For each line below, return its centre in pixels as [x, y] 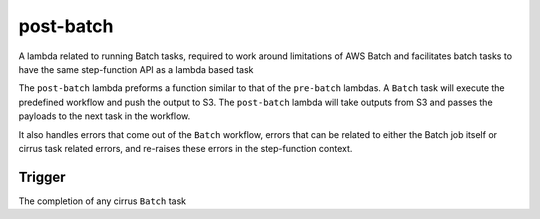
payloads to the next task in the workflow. [104, 116]
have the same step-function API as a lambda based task [136, 69]
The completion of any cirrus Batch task [102, 201]
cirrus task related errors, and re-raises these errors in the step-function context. [185, 148]
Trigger [42, 176]
